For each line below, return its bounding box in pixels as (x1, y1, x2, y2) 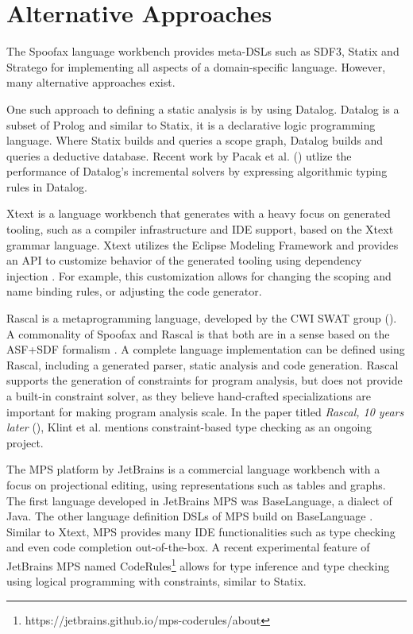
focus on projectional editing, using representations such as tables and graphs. (6, 476, 386, 493)
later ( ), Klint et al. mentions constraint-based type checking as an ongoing (6, 419, 372, 435)
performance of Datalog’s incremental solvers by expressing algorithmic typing (6, 163, 388, 180)
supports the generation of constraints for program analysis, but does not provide (6, 372, 403, 389)
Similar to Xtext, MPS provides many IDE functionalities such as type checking (6, 523, 396, 539)
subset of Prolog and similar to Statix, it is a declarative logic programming (6, 116, 376, 133)
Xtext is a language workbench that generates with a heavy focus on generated (6, 205, 391, 222)
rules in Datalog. (6, 178, 87, 195)
